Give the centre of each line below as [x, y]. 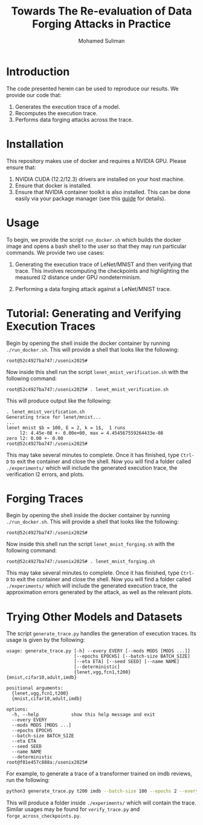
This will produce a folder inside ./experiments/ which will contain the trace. [101, 803]
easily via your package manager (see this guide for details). [90, 198]
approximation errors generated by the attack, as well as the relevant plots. [100, 592]
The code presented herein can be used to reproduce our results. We [92, 89]
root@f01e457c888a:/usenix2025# [47, 763]
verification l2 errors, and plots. [45, 474]
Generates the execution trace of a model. [67, 107]
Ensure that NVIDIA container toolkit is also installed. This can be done [103, 192]
